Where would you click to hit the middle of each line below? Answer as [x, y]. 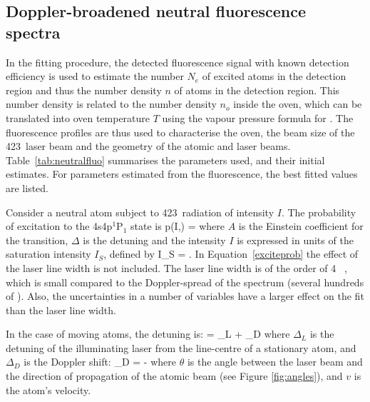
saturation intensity [48, 254]
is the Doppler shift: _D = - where [100, 362]
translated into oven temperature [78, 117]
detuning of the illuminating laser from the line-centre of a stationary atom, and [181, 347]
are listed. [27, 187]
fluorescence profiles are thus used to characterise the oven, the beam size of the [180, 132]
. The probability [319, 212]
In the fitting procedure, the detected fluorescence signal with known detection [178, 62]
